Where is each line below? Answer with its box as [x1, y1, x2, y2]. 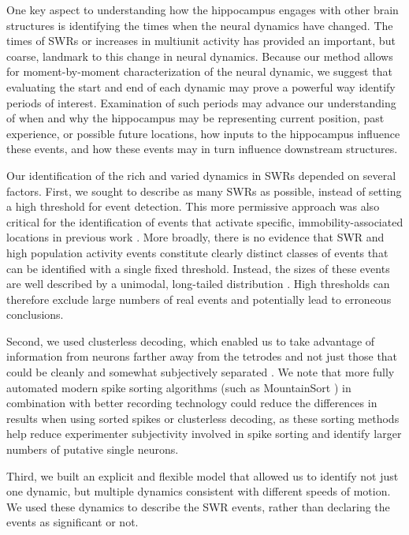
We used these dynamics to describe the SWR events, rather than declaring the [6, 498, 390, 514]
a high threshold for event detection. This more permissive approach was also [6, 198, 380, 215]
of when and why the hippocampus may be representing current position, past [6, 110, 385, 126]
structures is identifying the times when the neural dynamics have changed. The [6, 17, 393, 33]
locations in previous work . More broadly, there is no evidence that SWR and [6, 229, 385, 245]
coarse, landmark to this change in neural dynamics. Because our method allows [6, 47, 393, 64]
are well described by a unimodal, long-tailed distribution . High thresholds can [6, 275, 390, 292]
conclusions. [6, 306, 64, 323]
